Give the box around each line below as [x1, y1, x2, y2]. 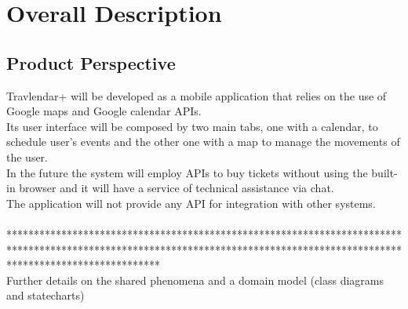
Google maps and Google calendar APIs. [6, 103, 202, 119]
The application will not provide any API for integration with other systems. [6, 194, 376, 211]
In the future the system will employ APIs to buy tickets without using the [6, 164, 368, 180]
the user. [6, 148, 49, 165]
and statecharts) [6, 287, 85, 304]
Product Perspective [6, 50, 176, 75]
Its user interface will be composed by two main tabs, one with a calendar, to [6, 118, 378, 134]
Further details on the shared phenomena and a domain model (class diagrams [6, 271, 384, 288]
